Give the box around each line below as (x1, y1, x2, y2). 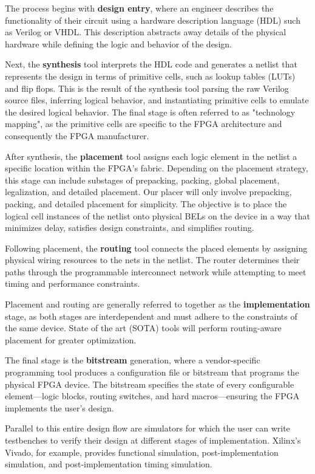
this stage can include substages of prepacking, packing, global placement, (5, 173, 280, 186)
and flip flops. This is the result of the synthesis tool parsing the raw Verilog (5, 81, 289, 94)
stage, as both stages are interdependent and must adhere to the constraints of (5, 309, 297, 322)
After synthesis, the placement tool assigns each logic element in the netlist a (5, 149, 297, 162)
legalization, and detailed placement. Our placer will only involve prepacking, (5, 185, 292, 198)
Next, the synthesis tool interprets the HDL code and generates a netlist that (5, 58, 297, 70)
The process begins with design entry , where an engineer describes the (5, 2, 274, 14)
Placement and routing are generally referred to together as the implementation (5, 298, 310, 311)
